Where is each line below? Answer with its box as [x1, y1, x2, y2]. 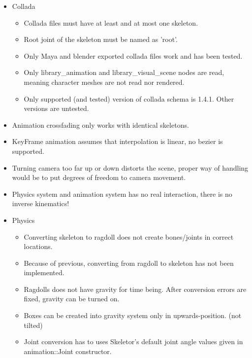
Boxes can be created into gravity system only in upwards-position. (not [24, 310, 242, 321]
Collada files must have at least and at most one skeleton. [24, 17, 198, 28]
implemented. [24, 267, 64, 278]
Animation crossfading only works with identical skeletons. [12, 119, 189, 130]
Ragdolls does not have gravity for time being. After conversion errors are [24, 284, 247, 294]
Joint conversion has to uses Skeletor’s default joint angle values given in [24, 336, 243, 347]
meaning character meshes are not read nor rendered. [24, 76, 185, 87]
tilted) [24, 320, 43, 330]
